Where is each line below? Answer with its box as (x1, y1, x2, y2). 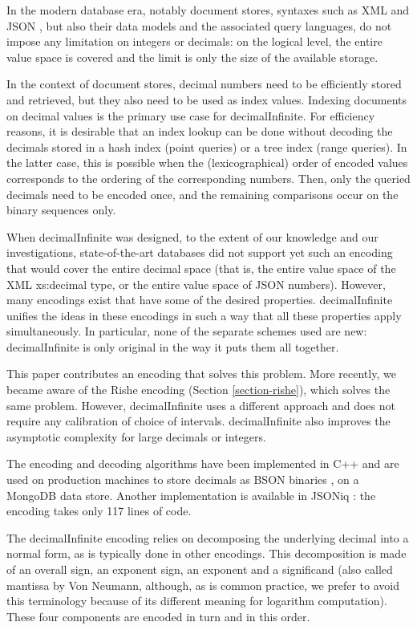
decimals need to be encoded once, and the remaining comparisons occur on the (6, 185, 399, 202)
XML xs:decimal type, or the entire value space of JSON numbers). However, (6, 275, 386, 292)
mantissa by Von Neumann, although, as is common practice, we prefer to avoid (6, 576, 400, 593)
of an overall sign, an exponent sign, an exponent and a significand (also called (6, 561, 393, 577)
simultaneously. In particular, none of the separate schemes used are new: (6, 323, 367, 339)
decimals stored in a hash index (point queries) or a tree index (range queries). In (6, 138, 407, 155)
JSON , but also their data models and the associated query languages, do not (6, 17, 392, 34)
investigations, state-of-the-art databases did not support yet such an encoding (6, 244, 393, 261)
